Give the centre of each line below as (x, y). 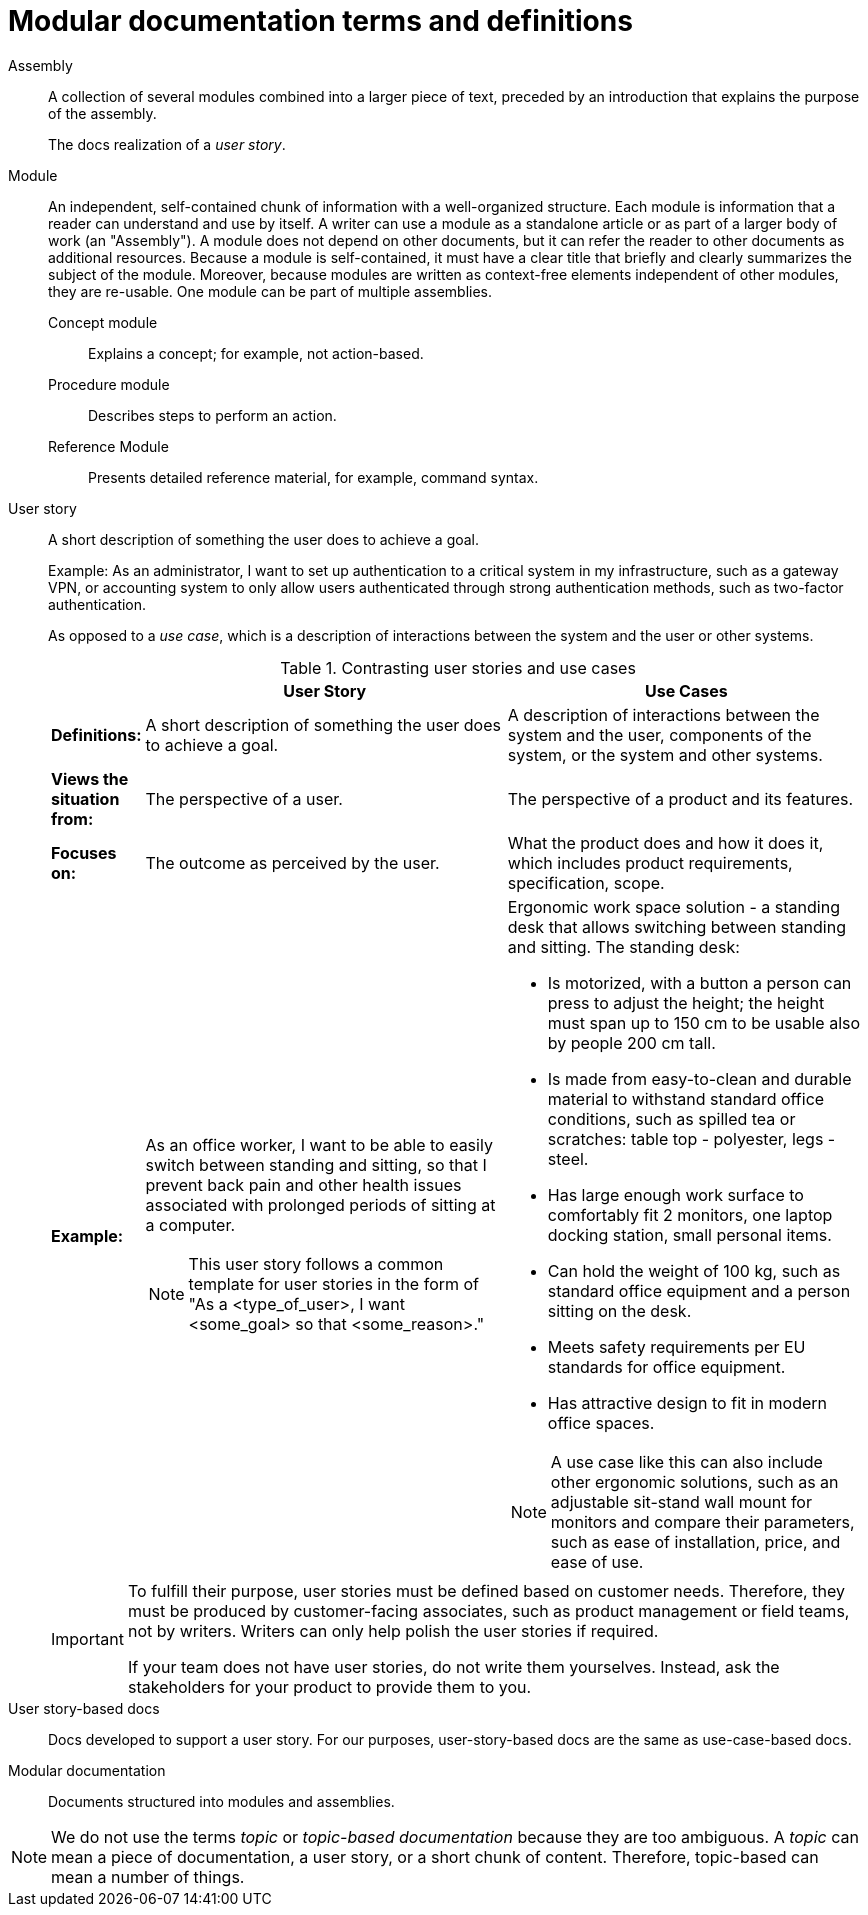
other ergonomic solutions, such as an (694, 1481)
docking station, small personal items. (689, 1234)
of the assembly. (102, 113)
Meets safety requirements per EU (676, 1346)
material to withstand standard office (686, 1098)
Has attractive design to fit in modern (687, 1402)
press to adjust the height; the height (686, 1002)
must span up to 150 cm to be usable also (704, 1022)
